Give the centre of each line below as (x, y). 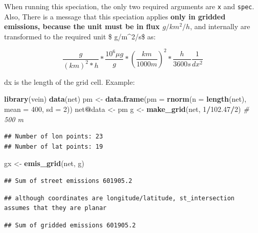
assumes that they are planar (55, 208)
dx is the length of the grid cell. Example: (69, 81)
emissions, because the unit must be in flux (82, 26)
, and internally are (220, 26)
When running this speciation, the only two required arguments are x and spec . (129, 6)
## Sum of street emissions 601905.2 (68, 181)
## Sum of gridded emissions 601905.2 (70, 225)
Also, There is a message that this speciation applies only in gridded (115, 16)
